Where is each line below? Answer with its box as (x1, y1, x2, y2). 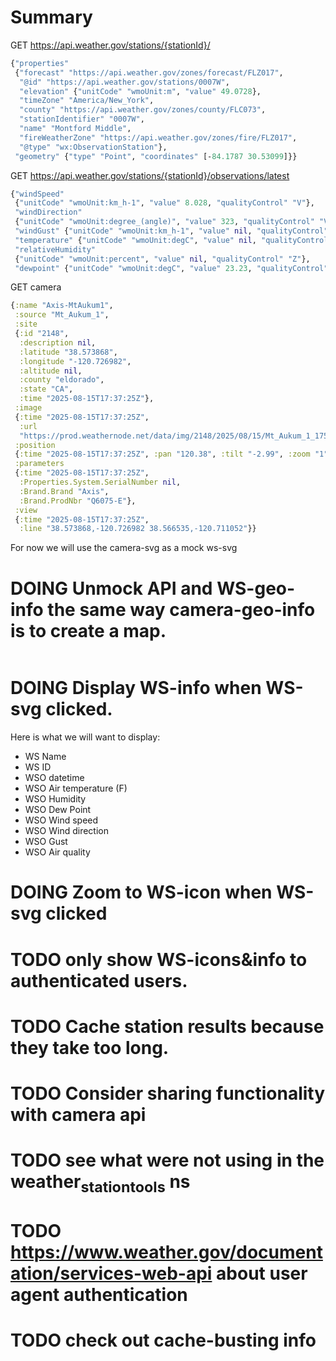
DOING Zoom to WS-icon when (10, 881, 273, 904)
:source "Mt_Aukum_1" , (14, 310, 110, 320)
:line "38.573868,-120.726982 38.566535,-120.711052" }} (19, 524, 257, 534)
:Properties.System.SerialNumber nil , (19, 477, 182, 488)
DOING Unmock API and (10, 577, 213, 600)
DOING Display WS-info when (10, 677, 262, 700)
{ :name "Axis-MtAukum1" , (10, 301, 114, 311)
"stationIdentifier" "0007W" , (19, 114, 145, 125)
